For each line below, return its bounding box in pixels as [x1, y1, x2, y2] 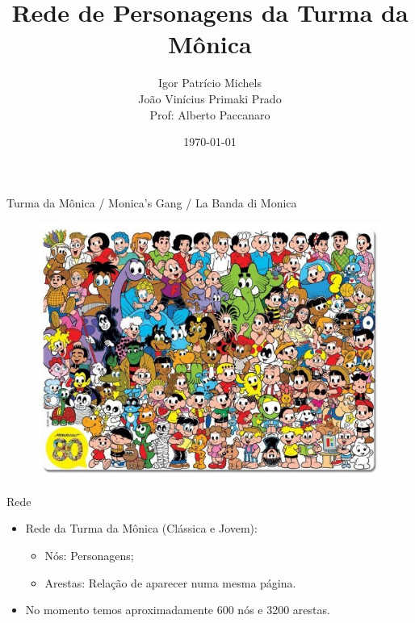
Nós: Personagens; [44, 547, 134, 564]
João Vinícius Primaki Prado [138, 90, 282, 107]
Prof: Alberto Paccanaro [149, 106, 270, 123]
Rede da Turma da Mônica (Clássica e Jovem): [25, 520, 258, 537]
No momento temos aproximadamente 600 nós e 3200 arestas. [25, 601, 330, 618]
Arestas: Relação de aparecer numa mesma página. [44, 574, 296, 591]
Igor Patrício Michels [158, 74, 262, 91]
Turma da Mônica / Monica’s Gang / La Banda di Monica [6, 194, 297, 211]
